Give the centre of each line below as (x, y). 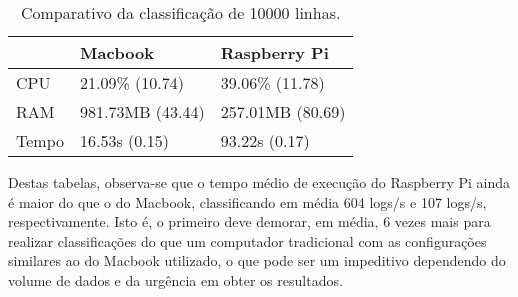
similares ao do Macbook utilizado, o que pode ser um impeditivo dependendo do (257, 260)
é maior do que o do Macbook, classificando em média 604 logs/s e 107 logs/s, (247, 201)
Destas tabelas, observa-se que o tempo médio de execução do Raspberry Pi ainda (259, 182)
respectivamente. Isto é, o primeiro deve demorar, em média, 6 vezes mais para (249, 221)
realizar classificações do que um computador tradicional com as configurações (247, 240)
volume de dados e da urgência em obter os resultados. (175, 279)
